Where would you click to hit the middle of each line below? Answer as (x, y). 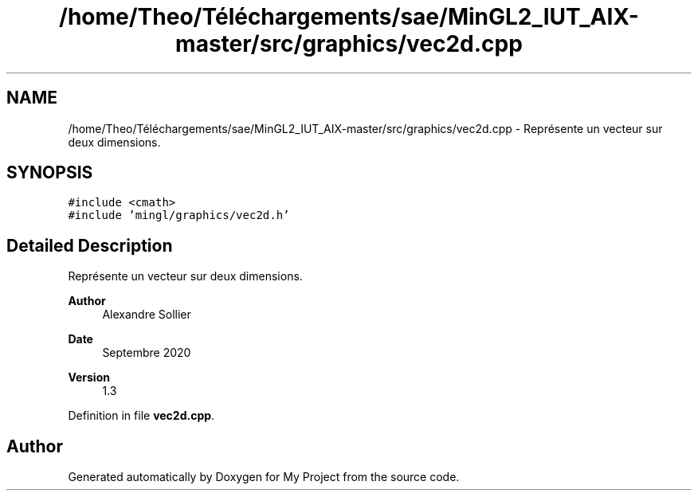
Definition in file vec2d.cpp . (141, 416)
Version (89, 378)
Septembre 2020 (147, 353)
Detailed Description (90, 245)
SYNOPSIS (50, 173)
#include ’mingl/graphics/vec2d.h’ (179, 215)
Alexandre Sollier (147, 315)
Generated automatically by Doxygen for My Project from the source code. (264, 477)
